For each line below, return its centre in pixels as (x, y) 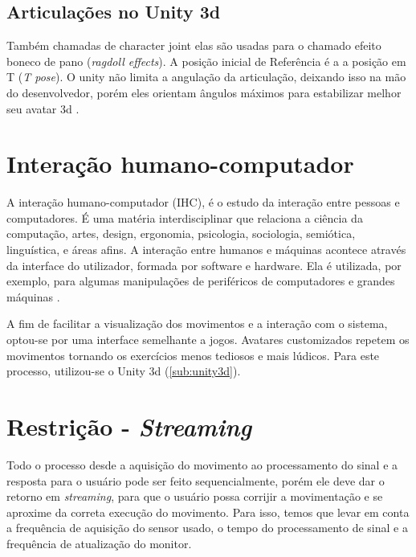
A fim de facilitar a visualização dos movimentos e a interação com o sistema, (197, 324)
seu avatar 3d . (43, 108)
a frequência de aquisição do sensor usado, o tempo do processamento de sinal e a (207, 528)
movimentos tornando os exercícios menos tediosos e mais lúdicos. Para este (193, 355)
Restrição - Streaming (129, 427)
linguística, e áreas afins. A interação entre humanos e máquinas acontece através (206, 250)
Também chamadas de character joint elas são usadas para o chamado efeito (194, 45)
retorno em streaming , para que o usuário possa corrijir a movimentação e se (195, 496)
